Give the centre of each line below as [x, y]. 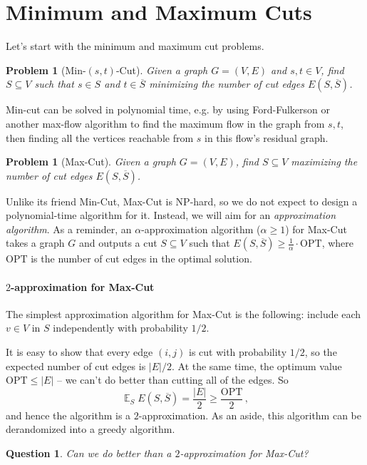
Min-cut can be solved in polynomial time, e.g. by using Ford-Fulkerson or [168, 109]
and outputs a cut [118, 243]
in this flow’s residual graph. [266, 137]
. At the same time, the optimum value [257, 366]
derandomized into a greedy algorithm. [91, 429]
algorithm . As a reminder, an [69, 229]
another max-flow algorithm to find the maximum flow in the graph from [165, 123]
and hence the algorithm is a [68, 415]
